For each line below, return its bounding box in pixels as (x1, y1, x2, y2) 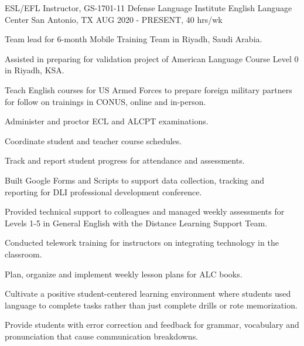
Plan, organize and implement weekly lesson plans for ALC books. (5, 267, 242, 280)
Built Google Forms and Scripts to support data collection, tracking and (5, 174, 265, 186)
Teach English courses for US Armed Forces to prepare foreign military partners (5, 83, 292, 96)
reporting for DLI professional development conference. (5, 185, 202, 198)
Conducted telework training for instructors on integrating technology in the (5, 236, 279, 249)
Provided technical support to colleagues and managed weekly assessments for (5, 205, 285, 218)
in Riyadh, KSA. (5, 64, 64, 76)
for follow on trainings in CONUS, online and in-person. (5, 95, 206, 107)
